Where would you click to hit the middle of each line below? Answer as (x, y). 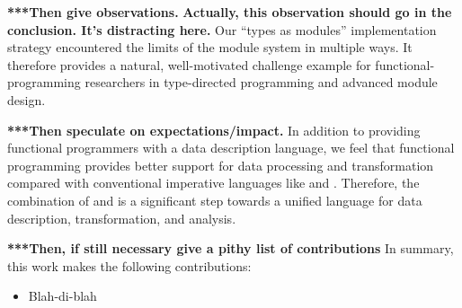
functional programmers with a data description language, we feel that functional (231, 148)
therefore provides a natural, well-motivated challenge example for (189, 64)
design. (27, 99)
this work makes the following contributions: (129, 265)
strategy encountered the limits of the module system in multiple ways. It (210, 47)
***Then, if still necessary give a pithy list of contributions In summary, (231, 248)
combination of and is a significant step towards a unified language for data (215, 200)
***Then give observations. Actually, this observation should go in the (230, 12)
